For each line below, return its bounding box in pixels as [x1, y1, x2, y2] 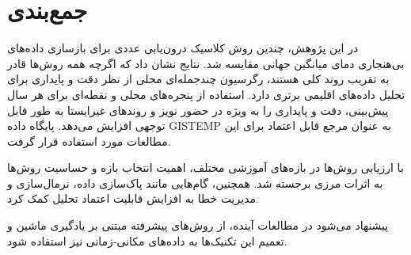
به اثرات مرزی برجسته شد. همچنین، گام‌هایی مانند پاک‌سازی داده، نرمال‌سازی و [7, 174, 383, 191]
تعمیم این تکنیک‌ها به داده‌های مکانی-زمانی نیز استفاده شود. [7, 232, 287, 249]
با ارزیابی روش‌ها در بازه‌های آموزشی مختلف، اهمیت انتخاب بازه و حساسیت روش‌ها [7, 159, 404, 176]
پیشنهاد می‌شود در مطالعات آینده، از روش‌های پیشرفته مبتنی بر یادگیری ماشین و [7, 217, 389, 234]
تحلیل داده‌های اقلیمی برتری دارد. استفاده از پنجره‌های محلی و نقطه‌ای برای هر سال [7, 86, 405, 102]
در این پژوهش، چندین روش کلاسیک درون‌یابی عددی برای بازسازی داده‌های [7, 40, 359, 56]
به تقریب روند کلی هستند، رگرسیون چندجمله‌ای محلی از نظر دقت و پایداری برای [7, 70, 390, 87]
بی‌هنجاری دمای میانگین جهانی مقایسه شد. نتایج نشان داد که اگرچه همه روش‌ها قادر [7, 55, 405, 71]
